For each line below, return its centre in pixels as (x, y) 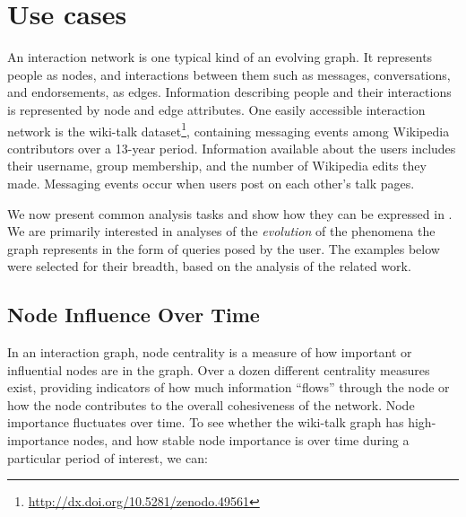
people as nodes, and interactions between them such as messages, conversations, (229, 74)
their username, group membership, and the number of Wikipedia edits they (217, 166)
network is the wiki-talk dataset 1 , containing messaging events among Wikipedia (229, 129)
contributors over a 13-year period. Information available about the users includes (232, 148)
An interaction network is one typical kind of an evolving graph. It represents (220, 57)
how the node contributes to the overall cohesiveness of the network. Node (211, 404)
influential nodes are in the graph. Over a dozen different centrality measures (219, 369)
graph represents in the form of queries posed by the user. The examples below (224, 248)
